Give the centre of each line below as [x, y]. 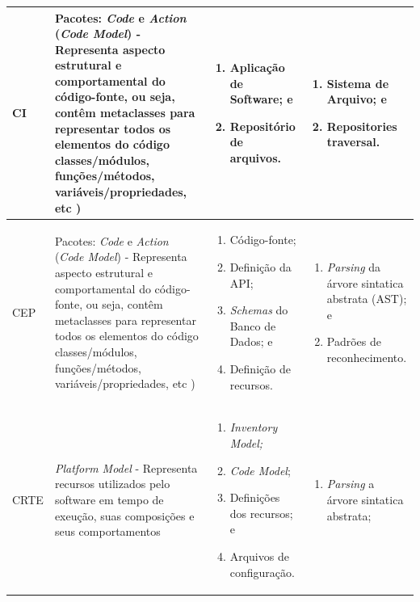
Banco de [253, 325]
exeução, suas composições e [124, 515]
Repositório [262, 126]
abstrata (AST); [367, 299]
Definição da [260, 267]
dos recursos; [261, 513]
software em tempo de [109, 500]
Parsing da [354, 267]
